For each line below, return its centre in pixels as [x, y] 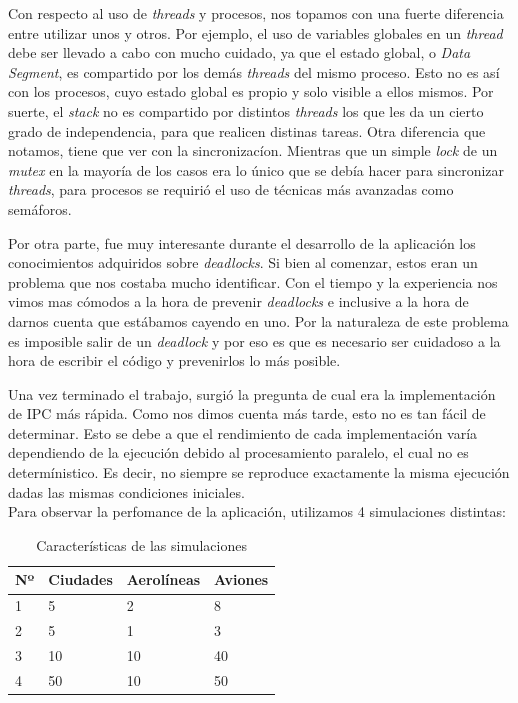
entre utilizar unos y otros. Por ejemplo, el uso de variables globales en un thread [255, 32]
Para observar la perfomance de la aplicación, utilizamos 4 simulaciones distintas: [257, 511]
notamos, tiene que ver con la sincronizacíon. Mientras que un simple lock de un [253, 150]
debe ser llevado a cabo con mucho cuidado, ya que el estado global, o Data [239, 52]
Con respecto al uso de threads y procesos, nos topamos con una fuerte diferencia [256, 13]
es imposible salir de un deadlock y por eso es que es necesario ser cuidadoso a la [254, 340]
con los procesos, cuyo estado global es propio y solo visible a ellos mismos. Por [251, 91]
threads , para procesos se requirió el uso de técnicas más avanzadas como [231, 189]
